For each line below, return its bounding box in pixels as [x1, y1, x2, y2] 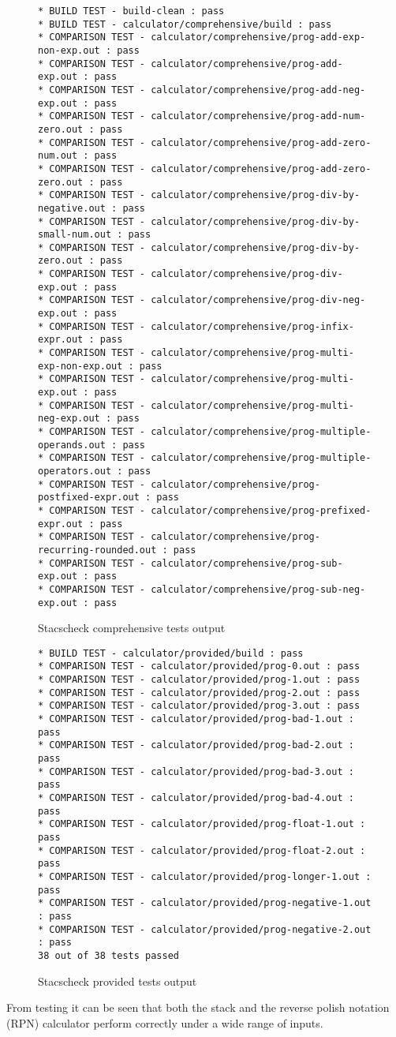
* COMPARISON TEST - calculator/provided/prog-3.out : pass [38, 700, 361, 712]
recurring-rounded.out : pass [38, 544, 196, 556]
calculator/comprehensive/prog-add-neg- [151, 84, 366, 95]
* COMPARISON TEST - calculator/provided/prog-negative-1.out [38, 897, 372, 909]
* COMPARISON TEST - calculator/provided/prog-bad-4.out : [38, 792, 354, 803]
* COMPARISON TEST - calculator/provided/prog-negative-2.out [38, 923, 372, 935]
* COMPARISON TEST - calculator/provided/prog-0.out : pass [38, 661, 361, 672]
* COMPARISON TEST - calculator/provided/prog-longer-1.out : [38, 870, 372, 882]
